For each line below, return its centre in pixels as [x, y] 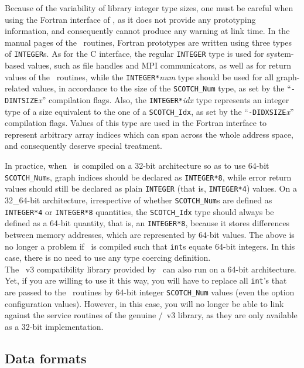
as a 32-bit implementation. [54, 326]
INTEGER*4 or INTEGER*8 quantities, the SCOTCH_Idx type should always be [139, 211]
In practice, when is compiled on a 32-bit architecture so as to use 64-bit [137, 166]
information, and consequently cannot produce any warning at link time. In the [147, 31]
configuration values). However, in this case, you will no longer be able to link [144, 303]
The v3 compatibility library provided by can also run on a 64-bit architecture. [151, 269]
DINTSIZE [22, 100]
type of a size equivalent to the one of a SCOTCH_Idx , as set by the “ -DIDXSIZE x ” [149, 111]
